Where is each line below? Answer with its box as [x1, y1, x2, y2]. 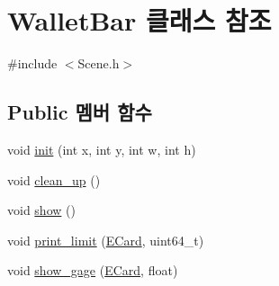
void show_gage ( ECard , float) [7, 261, 178, 280]
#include [7, 54, 58, 73]
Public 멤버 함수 [7, 98, 152, 126]
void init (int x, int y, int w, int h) [7, 139, 196, 158]
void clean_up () [7, 170, 101, 189]
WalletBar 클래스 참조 [7, 2, 272, 39]
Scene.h [77, 54, 120, 73]
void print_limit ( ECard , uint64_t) [7, 230, 204, 249]
